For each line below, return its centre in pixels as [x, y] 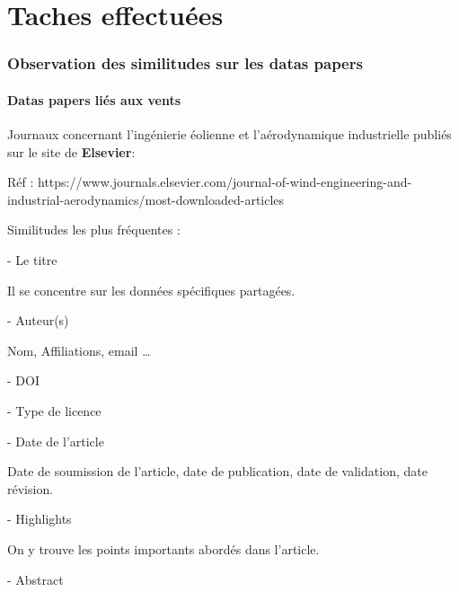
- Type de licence [54, 410]
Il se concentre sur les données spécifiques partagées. [151, 290]
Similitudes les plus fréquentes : [94, 230]
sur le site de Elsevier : [71, 151]
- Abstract [35, 579]
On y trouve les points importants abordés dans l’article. [163, 548]
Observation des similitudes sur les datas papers [185, 63]
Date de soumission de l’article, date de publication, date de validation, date [217, 471]
